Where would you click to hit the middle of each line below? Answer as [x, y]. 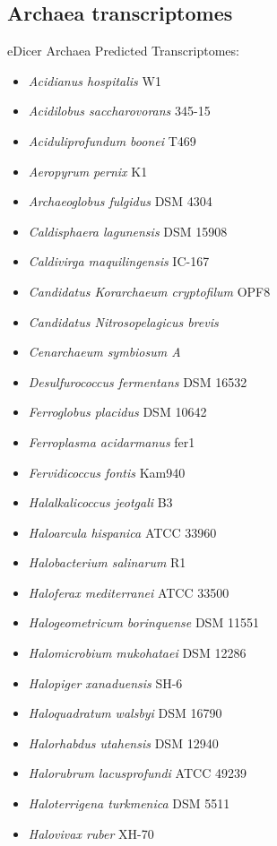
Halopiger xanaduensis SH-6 [105, 682]
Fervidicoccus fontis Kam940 [107, 472]
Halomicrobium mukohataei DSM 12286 [137, 653]
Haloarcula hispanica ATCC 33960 [122, 532]
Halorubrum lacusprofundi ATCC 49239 [137, 773]
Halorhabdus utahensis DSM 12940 [123, 742]
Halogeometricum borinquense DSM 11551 [143, 622]
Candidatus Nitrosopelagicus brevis [123, 321]
